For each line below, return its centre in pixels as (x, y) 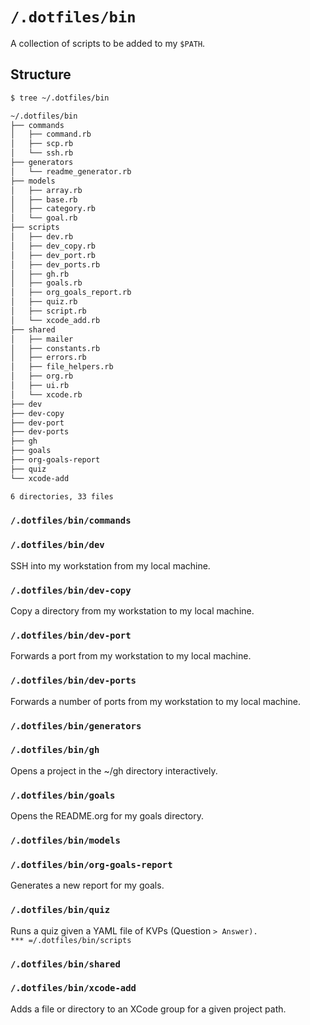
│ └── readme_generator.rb (71, 171)
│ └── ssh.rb (42, 153)
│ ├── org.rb (42, 376)
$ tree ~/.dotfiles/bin (60, 98)
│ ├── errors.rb (48, 358)
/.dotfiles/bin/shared (65, 964)
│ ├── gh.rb (40, 274)
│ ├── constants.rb (55, 348)
